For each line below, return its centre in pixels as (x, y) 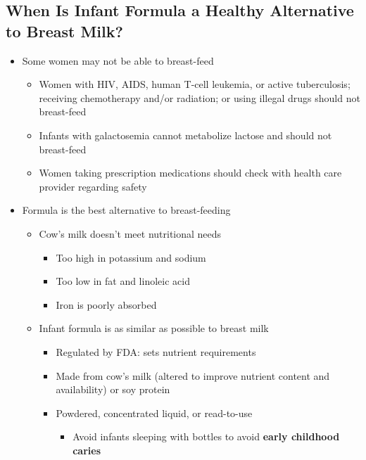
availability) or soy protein (113, 389)
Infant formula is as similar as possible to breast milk (154, 328)
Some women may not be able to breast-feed (118, 60)
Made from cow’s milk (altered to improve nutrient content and (193, 375)
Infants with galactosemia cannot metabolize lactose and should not (185, 135)
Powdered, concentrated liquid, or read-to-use (154, 413)
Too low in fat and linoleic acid (123, 281)
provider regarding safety (93, 186)
